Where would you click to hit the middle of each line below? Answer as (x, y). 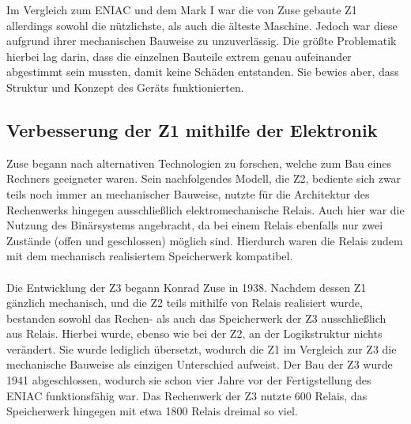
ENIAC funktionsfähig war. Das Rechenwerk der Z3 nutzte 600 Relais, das (187, 395)
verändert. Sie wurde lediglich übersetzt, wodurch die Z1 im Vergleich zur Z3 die (202, 348)
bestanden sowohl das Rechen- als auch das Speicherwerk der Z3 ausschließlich (196, 318)
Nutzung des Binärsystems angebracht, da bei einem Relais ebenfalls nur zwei (195, 225)
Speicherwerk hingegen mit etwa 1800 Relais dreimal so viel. (152, 411)
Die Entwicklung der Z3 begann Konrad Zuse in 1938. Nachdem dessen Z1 (187, 287)
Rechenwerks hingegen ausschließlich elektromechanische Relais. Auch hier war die (205, 209)
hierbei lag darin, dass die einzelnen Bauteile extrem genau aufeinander (179, 56)
